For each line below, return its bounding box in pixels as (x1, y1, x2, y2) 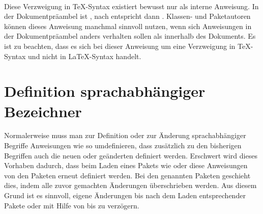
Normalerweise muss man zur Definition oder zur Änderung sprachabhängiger (4, 130, 246, 141)
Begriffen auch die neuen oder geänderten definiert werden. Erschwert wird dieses (4, 150, 257, 160)
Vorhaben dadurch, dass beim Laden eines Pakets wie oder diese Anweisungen (4, 160, 248, 171)
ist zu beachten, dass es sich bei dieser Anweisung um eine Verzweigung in (4, 40, 236, 51)
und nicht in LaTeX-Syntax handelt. (28, 50, 141, 61)
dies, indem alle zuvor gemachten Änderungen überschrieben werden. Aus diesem (4, 180, 257, 191)
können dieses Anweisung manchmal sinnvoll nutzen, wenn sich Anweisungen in (4, 20, 252, 31)
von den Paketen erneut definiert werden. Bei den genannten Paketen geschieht (4, 170, 251, 180)
